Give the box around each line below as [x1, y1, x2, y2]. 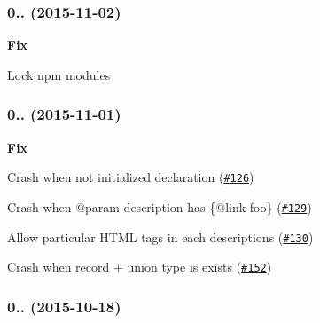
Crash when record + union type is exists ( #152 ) [7, 257, 272, 276]
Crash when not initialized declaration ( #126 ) [7, 168, 254, 186]
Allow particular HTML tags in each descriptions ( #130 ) [7, 227, 314, 246]
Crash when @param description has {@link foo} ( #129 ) [7, 197, 312, 216]
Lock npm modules [7, 65, 111, 83]
